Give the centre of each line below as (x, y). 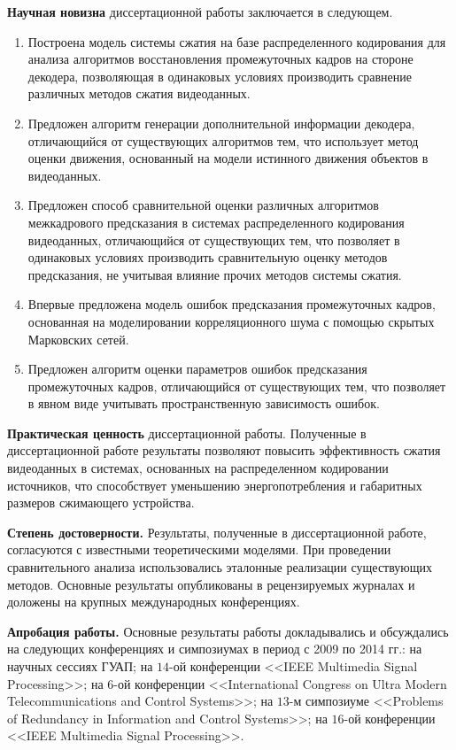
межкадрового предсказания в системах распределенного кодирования (216, 222)
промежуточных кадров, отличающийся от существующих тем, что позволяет (237, 386)
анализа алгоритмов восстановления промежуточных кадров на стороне (220, 59)
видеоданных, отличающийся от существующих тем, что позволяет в (214, 240)
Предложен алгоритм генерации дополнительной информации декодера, (221, 123)
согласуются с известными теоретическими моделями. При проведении (199, 549)
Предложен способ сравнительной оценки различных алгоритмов (203, 205)
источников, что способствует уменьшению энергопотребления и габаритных (215, 485)
